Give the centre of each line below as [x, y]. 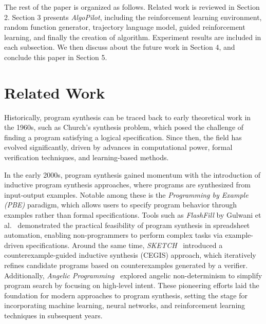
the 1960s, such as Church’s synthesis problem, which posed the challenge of [124, 127]
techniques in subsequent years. [53, 315]
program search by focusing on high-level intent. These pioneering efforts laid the [132, 285]
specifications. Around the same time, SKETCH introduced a [124, 245]
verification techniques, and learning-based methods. [87, 157]
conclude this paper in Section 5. [56, 57]
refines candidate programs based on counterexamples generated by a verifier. [126, 265]
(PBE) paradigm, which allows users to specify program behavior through [121, 205]
